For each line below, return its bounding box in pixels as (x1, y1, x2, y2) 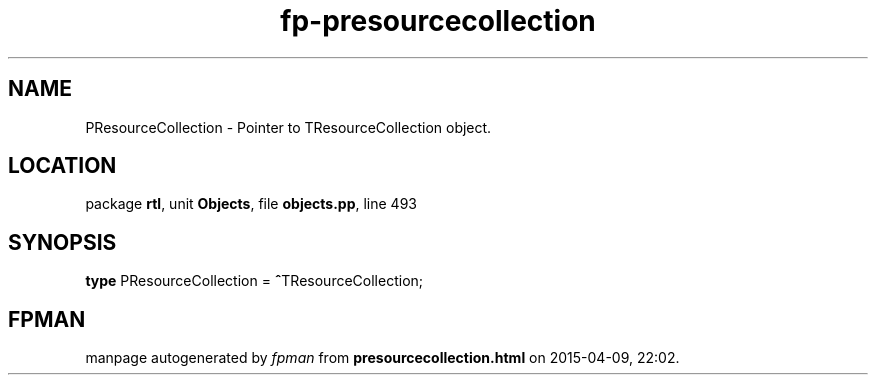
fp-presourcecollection (280, 4, 596, 38)
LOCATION (8, 153, 117, 179)
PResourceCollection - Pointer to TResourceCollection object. (85, 118, 492, 136)
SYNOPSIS (8, 229, 117, 255)
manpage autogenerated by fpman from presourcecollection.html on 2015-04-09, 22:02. (85, 349, 680, 367)
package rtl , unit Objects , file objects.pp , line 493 (85, 195, 417, 213)
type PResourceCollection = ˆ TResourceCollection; (85, 272, 424, 290)
